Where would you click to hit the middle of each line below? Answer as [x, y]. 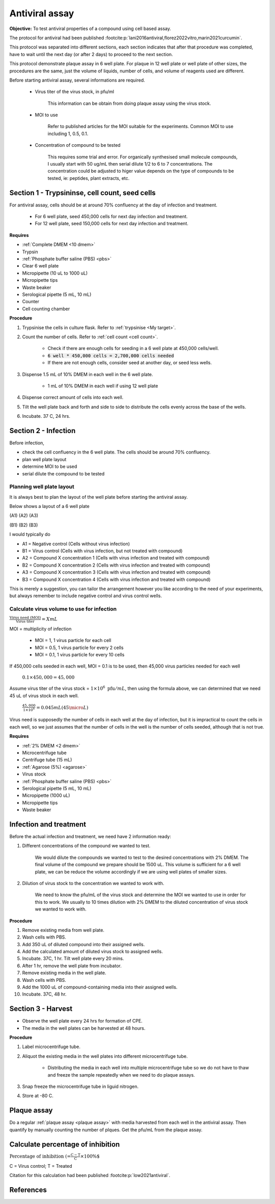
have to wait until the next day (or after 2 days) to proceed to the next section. [91, 54]
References [28, 1190]
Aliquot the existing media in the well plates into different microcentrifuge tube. [105, 1056]
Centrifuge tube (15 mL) [47, 760]
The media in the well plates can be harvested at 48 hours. [84, 1028]
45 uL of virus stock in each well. [44, 695]
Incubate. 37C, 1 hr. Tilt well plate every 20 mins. [73, 958]
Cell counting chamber [46, 309]
